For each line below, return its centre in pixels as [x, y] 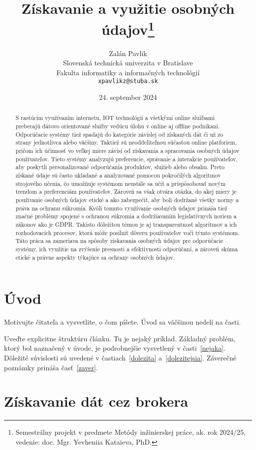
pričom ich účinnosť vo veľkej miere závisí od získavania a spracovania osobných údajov [128, 151]
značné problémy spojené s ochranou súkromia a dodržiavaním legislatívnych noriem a [126, 216]
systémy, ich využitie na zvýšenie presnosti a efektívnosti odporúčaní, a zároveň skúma [127, 249]
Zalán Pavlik [128, 53]
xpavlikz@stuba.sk [128, 81]
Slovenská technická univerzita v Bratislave [128, 63]
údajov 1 [128, 28]
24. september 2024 [128, 97]
